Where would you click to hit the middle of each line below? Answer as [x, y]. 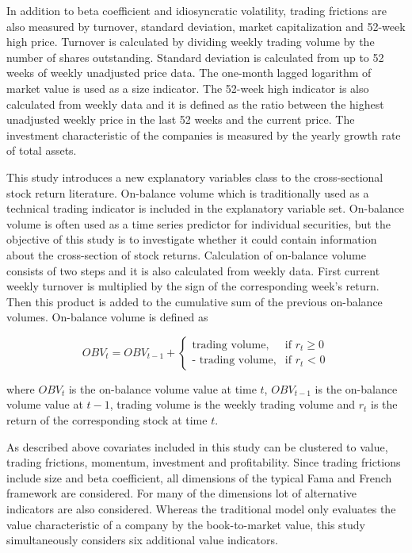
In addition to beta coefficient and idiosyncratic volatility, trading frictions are [196, 10]
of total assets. [42, 150]
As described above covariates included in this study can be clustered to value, [197, 446]
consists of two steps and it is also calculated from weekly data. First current [193, 270]
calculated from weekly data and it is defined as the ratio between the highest [195, 104]
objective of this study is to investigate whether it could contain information [192, 239]
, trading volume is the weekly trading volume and [233, 404]
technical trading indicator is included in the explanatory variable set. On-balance [206, 208]
